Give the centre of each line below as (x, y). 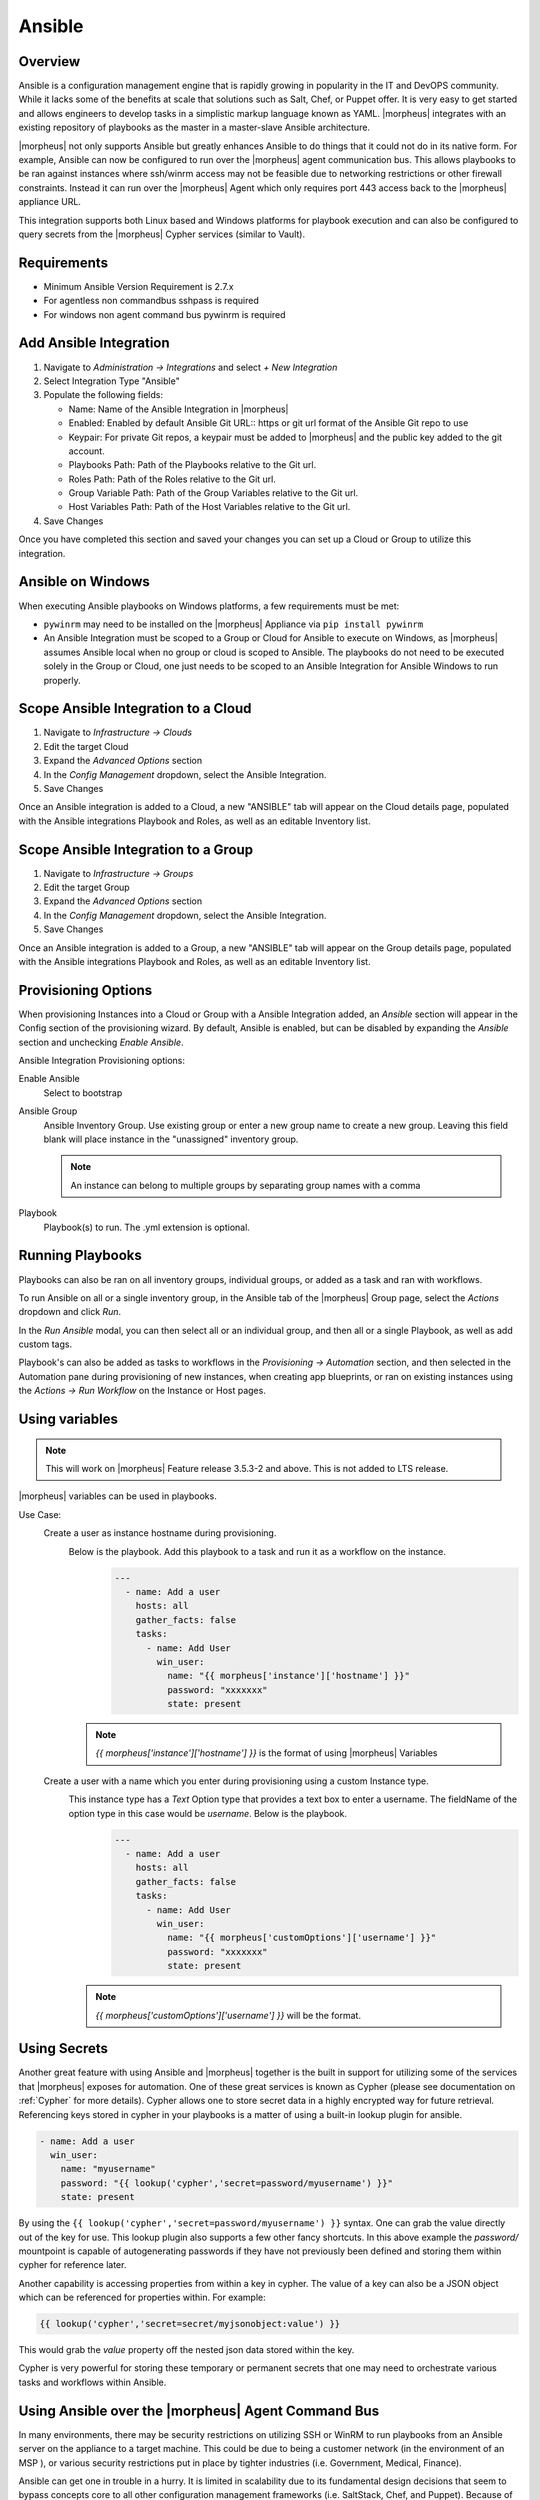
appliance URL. (50, 202)
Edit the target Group (86, 887)
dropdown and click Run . (70, 1312)
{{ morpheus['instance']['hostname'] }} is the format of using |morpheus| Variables (266, 1753)
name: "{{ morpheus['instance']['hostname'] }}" (288, 1676)
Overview (49, 61)
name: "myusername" (108, 2169)
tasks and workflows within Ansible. (92, 2382)
